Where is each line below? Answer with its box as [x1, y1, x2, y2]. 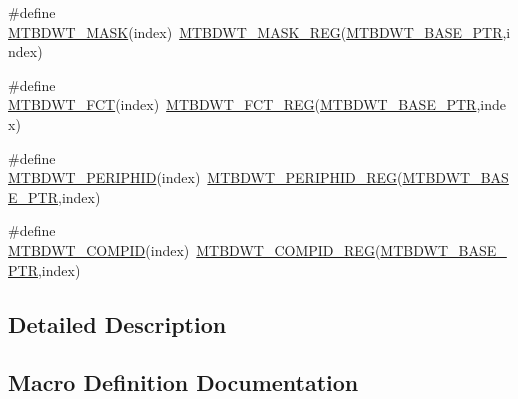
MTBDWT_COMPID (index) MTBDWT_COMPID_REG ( [8, 239, 381, 260]
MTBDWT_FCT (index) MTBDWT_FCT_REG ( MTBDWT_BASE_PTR [8, 94, 477, 115]
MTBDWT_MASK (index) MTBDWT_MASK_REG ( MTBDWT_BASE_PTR [8, 21, 503, 42]
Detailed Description [8, 308, 227, 339]
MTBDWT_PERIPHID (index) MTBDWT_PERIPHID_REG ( [8, 167, 403, 188]
